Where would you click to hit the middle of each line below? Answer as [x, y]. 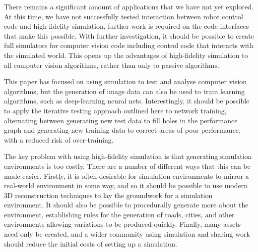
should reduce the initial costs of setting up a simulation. [91, 243]
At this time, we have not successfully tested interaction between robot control [124, 16]
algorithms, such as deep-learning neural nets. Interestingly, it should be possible [127, 101]
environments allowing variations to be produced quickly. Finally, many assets [123, 224]
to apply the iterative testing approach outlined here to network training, [115, 110]
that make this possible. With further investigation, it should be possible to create [129, 35]
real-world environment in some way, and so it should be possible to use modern [126, 185]
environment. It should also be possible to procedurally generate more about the [126, 205]
